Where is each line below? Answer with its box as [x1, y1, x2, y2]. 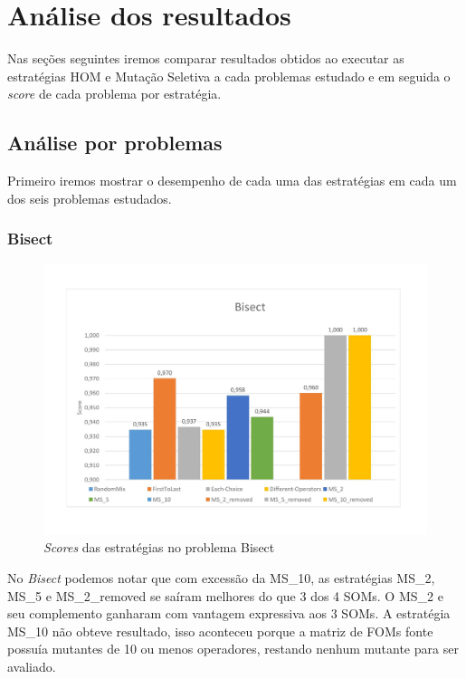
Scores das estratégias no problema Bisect [43, 538, 275, 557]
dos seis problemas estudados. [7, 188, 172, 207]
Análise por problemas [7, 129, 223, 157]
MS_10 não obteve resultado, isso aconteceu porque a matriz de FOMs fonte [7, 621, 433, 640]
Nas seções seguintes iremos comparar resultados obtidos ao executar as [7, 49, 404, 68]
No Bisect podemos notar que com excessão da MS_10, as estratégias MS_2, [7, 569, 435, 588]
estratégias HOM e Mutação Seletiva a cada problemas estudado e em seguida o [7, 66, 451, 85]
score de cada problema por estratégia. [7, 84, 222, 103]
